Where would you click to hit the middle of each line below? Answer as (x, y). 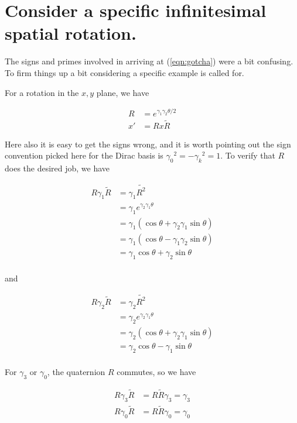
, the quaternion (76, 371)
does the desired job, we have (57, 168)
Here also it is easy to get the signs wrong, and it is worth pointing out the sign (148, 144)
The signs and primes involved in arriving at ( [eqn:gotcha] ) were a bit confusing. (149, 61)
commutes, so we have (156, 371)
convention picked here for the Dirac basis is (84, 155)
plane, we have (123, 92)
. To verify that (248, 155)
